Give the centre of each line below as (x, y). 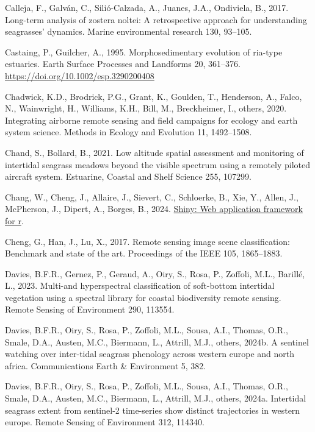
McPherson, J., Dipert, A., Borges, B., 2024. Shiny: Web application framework (154, 209)
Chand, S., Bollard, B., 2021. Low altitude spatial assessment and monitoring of (154, 152)
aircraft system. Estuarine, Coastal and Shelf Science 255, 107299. (128, 176)
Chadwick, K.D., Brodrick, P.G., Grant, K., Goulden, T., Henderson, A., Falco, (154, 96)
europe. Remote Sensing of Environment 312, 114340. (105, 422)
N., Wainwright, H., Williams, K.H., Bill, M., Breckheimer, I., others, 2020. (146, 108)
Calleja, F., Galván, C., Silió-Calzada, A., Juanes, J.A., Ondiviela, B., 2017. (147, 7)
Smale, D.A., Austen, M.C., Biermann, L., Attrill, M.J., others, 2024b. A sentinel (157, 342)
